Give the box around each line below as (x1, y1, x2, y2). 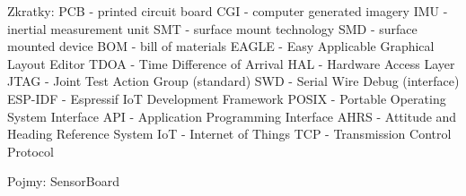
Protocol (7, 141, 54, 160)
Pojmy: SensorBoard (7, 172, 120, 191)
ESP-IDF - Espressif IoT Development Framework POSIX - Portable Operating (7, 89, 446, 107)
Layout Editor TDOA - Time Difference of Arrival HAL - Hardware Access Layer (7, 54, 455, 72)
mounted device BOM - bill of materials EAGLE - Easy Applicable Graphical (7, 37, 435, 55)
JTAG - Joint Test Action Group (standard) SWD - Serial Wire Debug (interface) (7, 72, 460, 90)
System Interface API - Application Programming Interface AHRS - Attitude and (7, 107, 457, 125)
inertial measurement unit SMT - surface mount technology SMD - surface (7, 19, 418, 38)
